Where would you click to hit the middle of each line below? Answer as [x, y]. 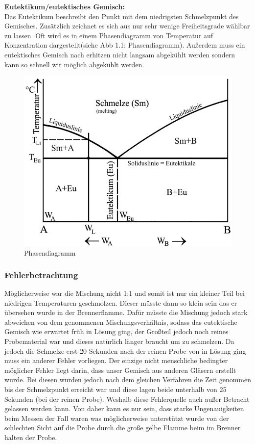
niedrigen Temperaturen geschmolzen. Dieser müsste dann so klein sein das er [121, 302]
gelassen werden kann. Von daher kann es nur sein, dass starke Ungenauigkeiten [124, 408]
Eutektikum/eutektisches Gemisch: [65, 6]
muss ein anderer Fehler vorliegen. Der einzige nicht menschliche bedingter [116, 360]
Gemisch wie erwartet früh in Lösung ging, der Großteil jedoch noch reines [116, 331]
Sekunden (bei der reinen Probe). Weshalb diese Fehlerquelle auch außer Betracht [127, 399]
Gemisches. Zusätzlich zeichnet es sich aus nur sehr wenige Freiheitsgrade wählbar [127, 26]
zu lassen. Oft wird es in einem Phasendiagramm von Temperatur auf [109, 35]
